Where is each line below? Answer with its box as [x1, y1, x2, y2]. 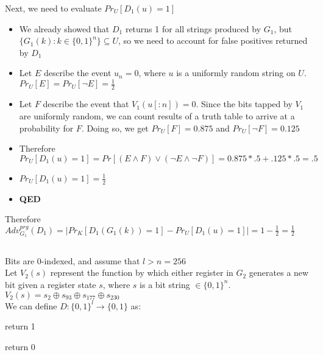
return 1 [5, 320, 35, 332]
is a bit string [140, 278, 190, 290]
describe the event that [43, 97, 129, 110]
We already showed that [19, 22, 110, 35]
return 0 [5, 340, 35, 353]
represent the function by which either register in [50, 266, 233, 279]
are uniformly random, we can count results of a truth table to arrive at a [19, 109, 295, 122]
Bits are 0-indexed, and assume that [5, 254, 140, 267]
